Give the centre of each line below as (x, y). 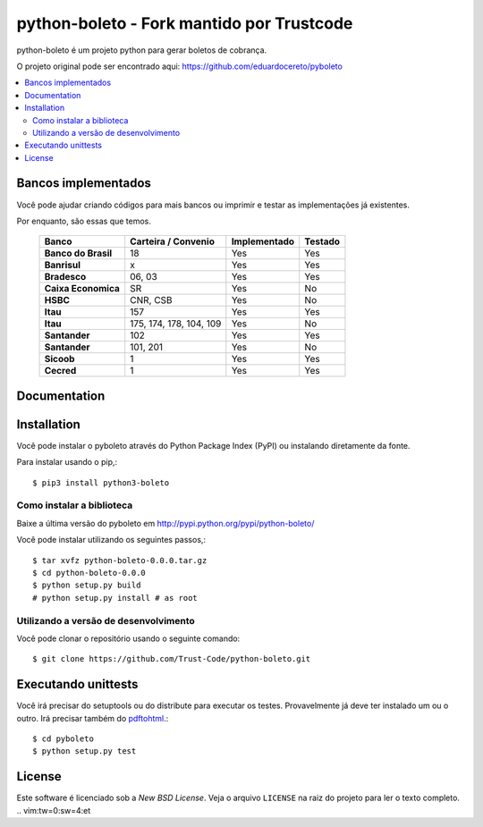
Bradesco (65, 277)
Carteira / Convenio (172, 241)
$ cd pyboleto (63, 738)
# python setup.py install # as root (115, 598)
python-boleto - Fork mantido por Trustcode (185, 23)
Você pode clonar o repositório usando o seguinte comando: (128, 638)
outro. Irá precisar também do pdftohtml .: (93, 718)
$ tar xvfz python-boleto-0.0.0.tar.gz (120, 560)
